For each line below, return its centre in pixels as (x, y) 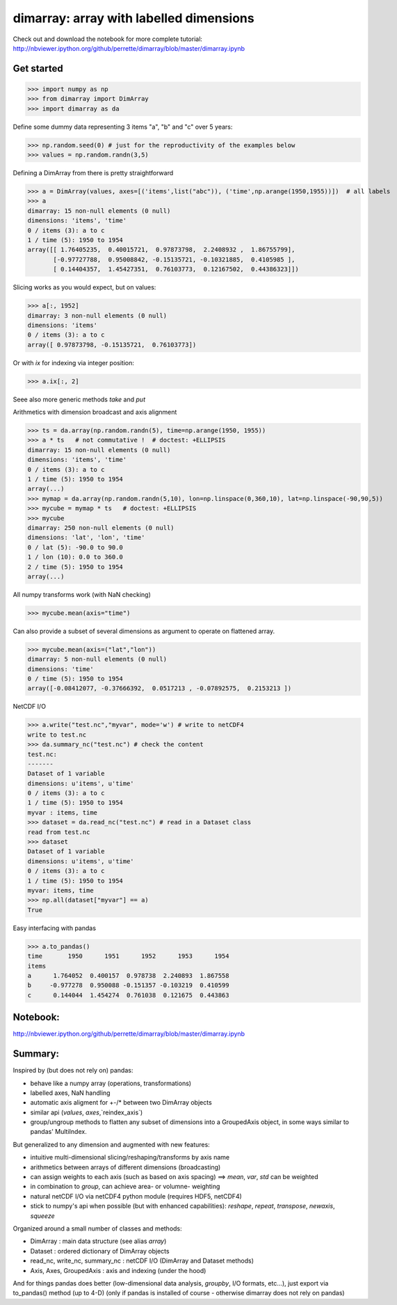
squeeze (42, 1216)
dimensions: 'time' (60, 669)
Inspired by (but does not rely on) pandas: (73, 1071)
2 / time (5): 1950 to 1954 (75, 567)
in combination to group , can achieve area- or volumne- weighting (125, 1187)
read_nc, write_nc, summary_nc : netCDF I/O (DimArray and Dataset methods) (142, 1261)
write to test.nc (57, 735)
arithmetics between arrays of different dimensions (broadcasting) (125, 1167)
